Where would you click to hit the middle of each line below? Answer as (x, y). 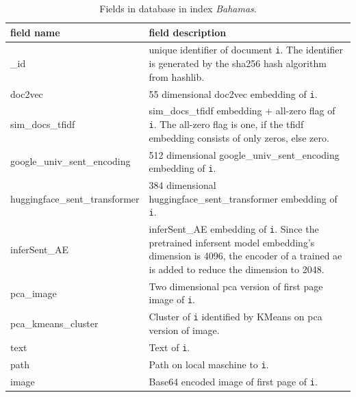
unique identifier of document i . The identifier (246, 50)
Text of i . (169, 347)
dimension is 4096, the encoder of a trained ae (245, 256)
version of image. (184, 330)
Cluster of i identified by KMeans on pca (236, 317)
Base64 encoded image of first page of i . (233, 381)
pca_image (34, 293)
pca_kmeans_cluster (54, 323)
